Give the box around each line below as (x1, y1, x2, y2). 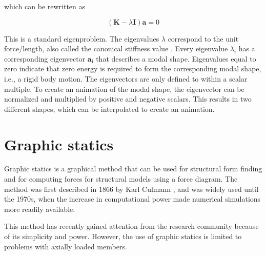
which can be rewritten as (4, 1, 86, 11)
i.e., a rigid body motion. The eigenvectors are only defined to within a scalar (4, 73, 248, 84)
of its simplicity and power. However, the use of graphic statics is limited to (4, 231, 242, 242)
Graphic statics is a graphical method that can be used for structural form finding (4, 163, 262, 174)
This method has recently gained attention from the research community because (4, 221, 259, 231)
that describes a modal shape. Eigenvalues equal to (96, 53, 256, 64)
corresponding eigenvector (4, 53, 86, 64)
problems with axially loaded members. (4, 241, 127, 251)
